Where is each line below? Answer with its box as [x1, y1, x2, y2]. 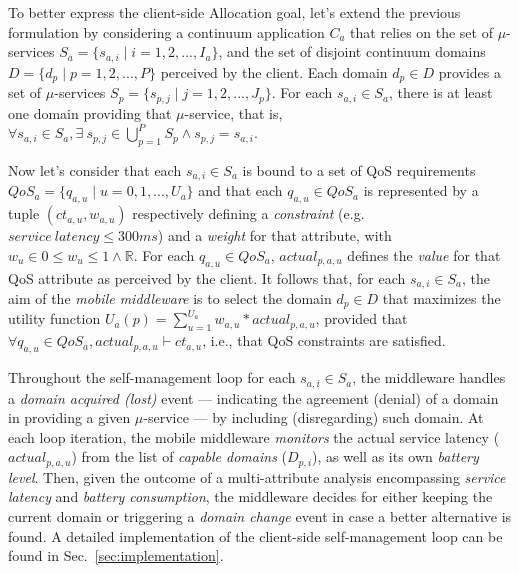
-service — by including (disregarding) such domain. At [143, 407, 484, 428]
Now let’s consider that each [8, 159, 182, 180]
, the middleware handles [352, 367, 506, 388]
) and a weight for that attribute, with [157, 225, 392, 246]
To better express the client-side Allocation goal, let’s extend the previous [8, 2, 461, 22]
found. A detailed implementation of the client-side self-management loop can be [8, 525, 503, 546]
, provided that [315, 308, 408, 329]
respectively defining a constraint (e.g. [132, 203, 365, 224]
